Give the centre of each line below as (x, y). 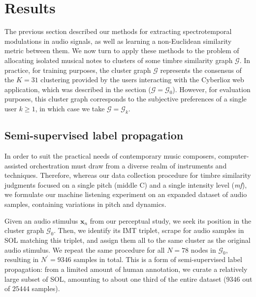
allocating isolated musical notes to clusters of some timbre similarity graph (119, 60)
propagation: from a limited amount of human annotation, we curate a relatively (126, 269)
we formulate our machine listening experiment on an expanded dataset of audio (126, 194)
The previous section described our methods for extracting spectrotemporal (118, 31)
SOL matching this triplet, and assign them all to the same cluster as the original (128, 240)
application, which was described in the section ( (78, 89)
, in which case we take (70, 109)
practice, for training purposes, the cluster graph (78, 70)
